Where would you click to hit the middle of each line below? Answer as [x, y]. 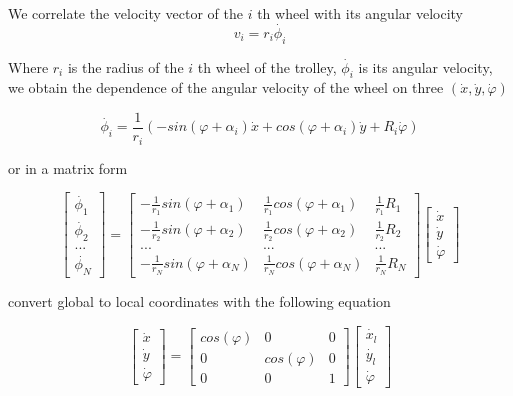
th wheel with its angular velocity [360, 13]
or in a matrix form [68, 167]
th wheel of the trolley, [267, 66]
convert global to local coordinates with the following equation [199, 301]
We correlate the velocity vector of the [125, 13]
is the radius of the [125, 66]
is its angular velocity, [425, 66]
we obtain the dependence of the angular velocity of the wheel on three [226, 87]
